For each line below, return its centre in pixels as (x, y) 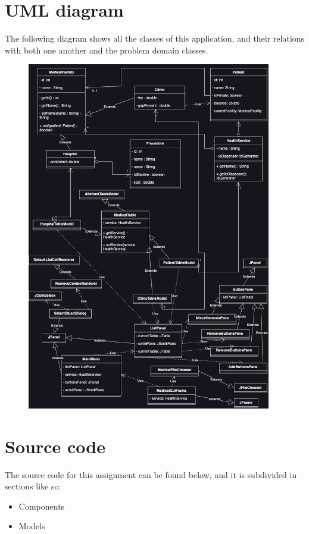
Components (42, 506)
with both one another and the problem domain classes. (107, 50)
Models (32, 526)
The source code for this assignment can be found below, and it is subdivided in (151, 474)
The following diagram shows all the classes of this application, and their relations (155, 38)
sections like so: (33, 486)
